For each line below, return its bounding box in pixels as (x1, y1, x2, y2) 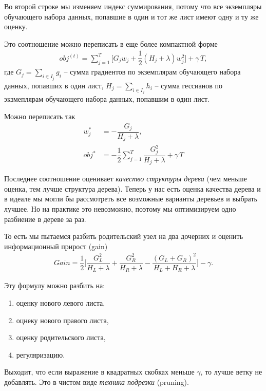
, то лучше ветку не (200, 366, 262, 377)
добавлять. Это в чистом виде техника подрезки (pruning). (4, 377, 189, 387)
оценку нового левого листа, (16, 297, 105, 308)
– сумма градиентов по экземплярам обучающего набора (64, 66, 241, 77)
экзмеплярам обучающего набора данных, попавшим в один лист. (4, 94, 210, 104)
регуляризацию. (16, 349, 65, 360)
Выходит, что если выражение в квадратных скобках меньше (4, 366, 195, 377)
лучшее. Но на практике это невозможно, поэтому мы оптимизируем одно (4, 203, 236, 214)
